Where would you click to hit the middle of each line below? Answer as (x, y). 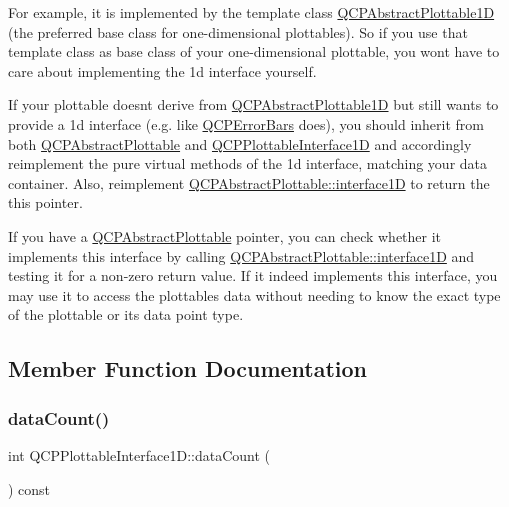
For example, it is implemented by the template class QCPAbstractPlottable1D (251, 12)
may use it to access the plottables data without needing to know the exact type (254, 294)
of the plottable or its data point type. (126, 314)
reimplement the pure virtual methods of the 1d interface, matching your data (248, 163)
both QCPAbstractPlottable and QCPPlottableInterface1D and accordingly (240, 143)
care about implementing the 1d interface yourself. (162, 70)
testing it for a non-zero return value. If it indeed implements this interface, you (253, 275)
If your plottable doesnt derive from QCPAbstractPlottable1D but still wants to (253, 104)
